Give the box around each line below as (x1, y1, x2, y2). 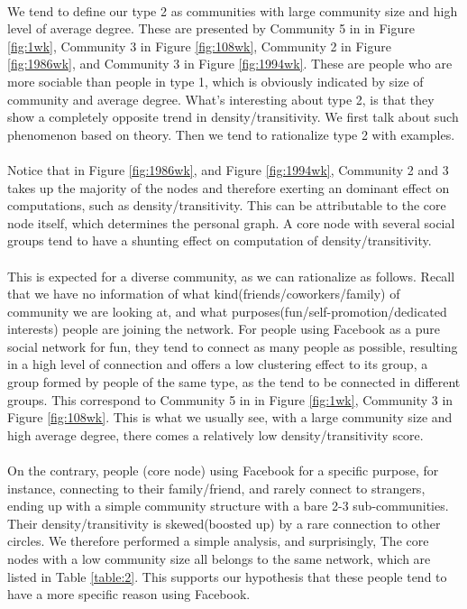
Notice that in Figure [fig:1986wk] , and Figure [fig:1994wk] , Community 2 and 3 (7, 160, 449, 179)
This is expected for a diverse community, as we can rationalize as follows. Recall (7, 266, 455, 285)
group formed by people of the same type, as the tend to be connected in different (7, 373, 461, 392)
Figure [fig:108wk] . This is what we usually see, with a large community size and (7, 408, 453, 427)
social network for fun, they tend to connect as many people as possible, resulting (7, 337, 458, 355)
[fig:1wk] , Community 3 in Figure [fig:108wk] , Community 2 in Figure (7, 36, 391, 55)
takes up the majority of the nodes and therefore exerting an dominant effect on (7, 178, 450, 197)
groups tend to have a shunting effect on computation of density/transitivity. (7, 231, 432, 250)
